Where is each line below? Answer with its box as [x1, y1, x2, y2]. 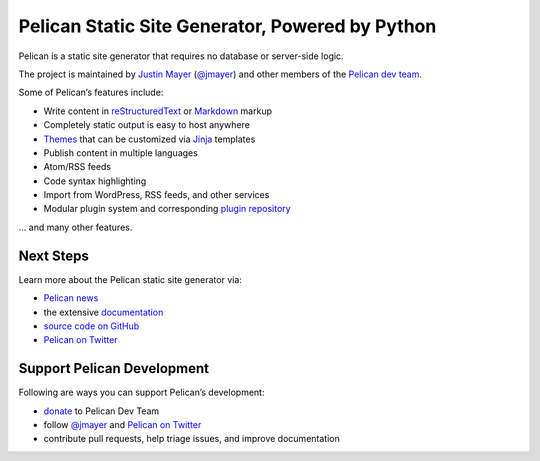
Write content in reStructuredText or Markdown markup [43, 105, 273, 117]
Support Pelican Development [18, 360, 210, 377]
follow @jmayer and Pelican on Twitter [43, 419, 202, 430]
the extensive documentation [43, 306, 164, 318]
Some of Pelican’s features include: [18, 86, 164, 99]
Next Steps [18, 247, 89, 264]
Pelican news [43, 292, 99, 304]
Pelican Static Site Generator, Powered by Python [18, 15, 437, 37]
